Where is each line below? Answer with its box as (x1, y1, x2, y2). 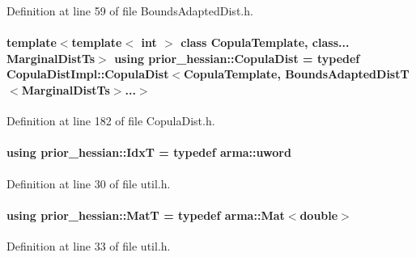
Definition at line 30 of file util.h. (6, 175, 171, 192)
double (299, 206, 338, 223)
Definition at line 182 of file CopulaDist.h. (6, 112, 215, 129)
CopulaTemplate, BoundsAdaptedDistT (184, 65, 410, 82)
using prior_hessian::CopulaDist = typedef (114, 49, 360, 66)
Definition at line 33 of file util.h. (6, 237, 171, 254)
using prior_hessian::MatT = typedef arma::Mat (6, 206, 285, 223)
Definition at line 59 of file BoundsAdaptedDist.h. (6, 2, 253, 19)
